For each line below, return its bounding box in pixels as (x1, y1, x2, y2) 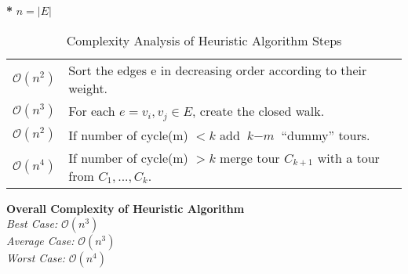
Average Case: (6, 233, 75, 249)
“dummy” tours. (281, 125, 370, 144)
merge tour (220, 148, 280, 167)
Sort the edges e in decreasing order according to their (68, 60, 367, 79)
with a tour (317, 148, 380, 167)
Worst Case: (6, 250, 65, 266)
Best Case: (6, 215, 58, 232)
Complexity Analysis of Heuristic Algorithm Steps (66, 31, 342, 49)
